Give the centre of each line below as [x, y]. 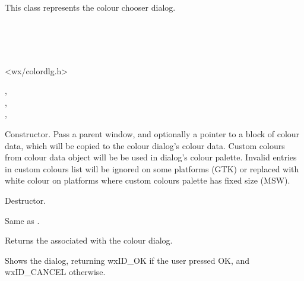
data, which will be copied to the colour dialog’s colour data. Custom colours [145, 145]
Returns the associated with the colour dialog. [89, 240]
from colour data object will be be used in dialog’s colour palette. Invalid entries [151, 157]
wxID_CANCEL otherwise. [55, 272]
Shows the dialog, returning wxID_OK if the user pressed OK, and [127, 260]
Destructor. [26, 200]
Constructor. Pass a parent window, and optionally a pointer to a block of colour [152, 133]
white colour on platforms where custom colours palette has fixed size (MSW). [148, 180]
